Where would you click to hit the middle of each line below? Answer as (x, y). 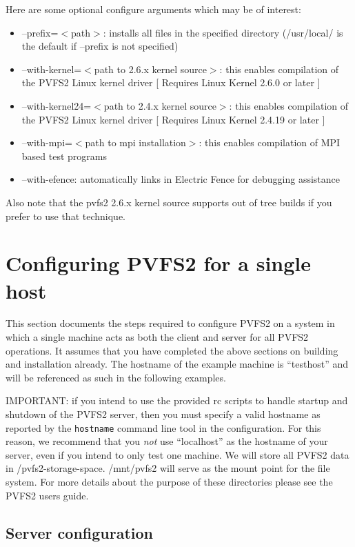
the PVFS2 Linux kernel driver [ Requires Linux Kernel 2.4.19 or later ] (173, 119)
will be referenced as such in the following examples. (116, 377)
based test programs (64, 156)
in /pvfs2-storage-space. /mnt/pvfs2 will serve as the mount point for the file (168, 468)
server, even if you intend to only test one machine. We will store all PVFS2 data (177, 454)
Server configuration (79, 532)
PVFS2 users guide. (47, 495)
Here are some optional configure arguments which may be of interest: (153, 9)
